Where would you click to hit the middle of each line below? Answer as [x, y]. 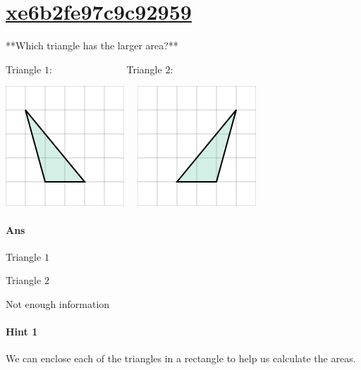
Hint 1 [22, 332]
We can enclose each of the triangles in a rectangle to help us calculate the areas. [181, 358]
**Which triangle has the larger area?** [92, 45]
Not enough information [58, 303]
